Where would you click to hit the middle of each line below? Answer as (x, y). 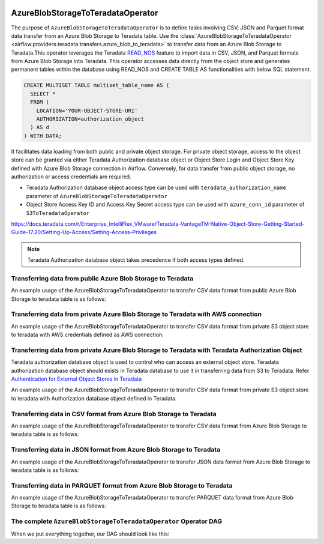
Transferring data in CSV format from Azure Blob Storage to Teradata (114, 414)
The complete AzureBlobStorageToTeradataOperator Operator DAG (116, 521)
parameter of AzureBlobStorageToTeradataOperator (97, 196)
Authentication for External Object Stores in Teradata (76, 379)
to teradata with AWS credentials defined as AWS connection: (88, 335)
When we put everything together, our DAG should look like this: (90, 534)
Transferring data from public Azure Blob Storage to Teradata (102, 278)
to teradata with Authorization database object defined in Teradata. (94, 398)
